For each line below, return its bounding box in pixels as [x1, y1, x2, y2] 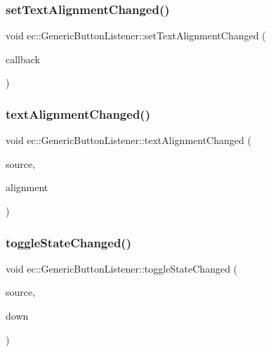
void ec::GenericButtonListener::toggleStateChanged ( [6, 261, 238, 275]
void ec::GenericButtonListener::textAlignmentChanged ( [6, 133, 251, 148]
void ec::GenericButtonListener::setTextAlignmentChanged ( [6, 28, 266, 43]
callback [6, 51, 40, 66]
